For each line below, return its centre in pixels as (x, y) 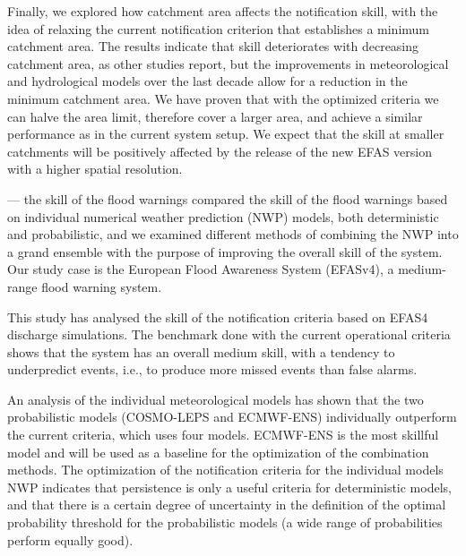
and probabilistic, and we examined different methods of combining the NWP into (233, 234)
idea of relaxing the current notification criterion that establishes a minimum (219, 28)
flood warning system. (102, 286)
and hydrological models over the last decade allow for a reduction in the (207, 81)
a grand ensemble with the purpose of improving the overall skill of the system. (225, 251)
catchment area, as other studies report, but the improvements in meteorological (228, 63)
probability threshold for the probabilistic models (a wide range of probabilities (225, 522)
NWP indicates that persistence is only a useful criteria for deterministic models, (229, 487)
